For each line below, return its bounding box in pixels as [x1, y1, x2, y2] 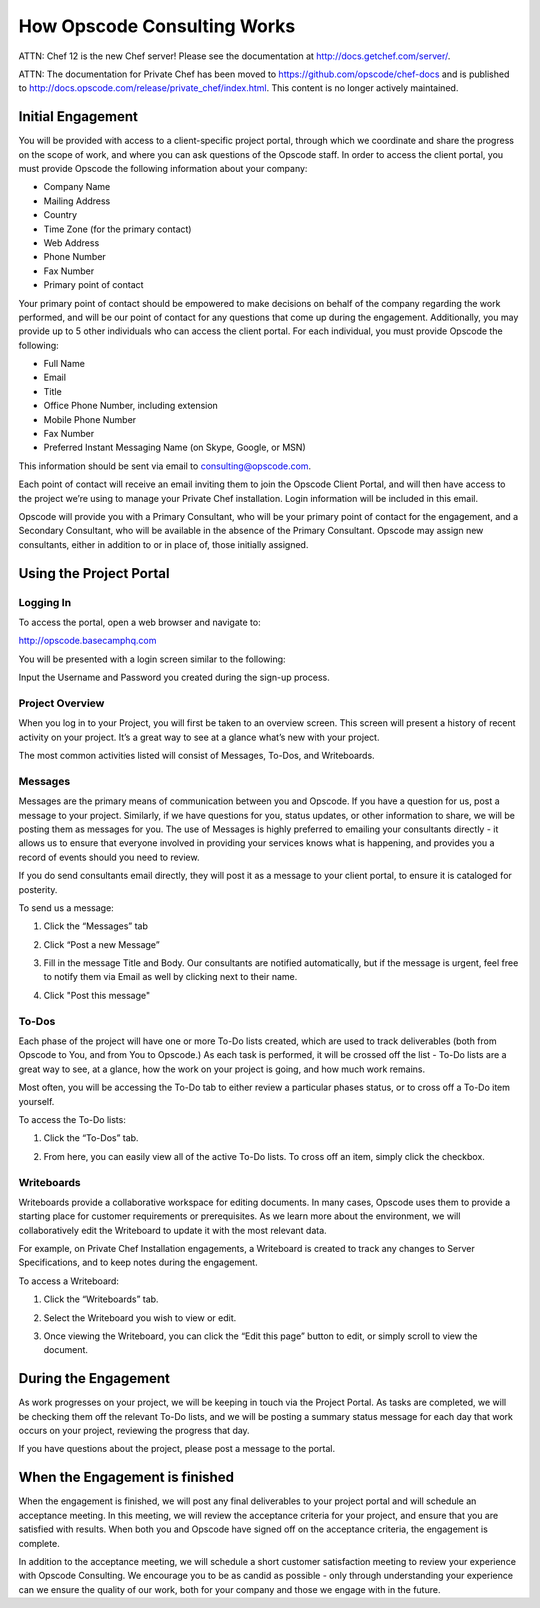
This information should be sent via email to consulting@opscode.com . [18, 460, 312, 472]
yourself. [18, 1095, 55, 1107]
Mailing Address [43, 195, 111, 207]
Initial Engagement [18, 108, 139, 125]
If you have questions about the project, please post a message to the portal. [18, 1443, 335, 1455]
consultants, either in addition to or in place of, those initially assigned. [18, 538, 309, 550]
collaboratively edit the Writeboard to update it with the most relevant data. [18, 1224, 327, 1236]
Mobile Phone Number [43, 413, 137, 425]
